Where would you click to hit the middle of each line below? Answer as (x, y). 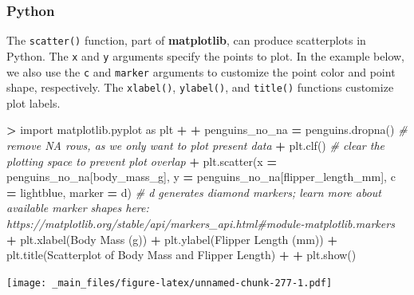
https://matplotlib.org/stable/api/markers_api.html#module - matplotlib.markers (201, 223)
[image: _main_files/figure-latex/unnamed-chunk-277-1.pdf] (170, 283)
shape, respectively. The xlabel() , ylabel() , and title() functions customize (200, 87)
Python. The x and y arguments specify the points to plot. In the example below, (205, 55)
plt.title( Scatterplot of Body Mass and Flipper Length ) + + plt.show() (181, 255)
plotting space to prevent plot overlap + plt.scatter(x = (142, 161)
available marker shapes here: (78, 208)
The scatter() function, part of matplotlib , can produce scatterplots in (186, 40)
